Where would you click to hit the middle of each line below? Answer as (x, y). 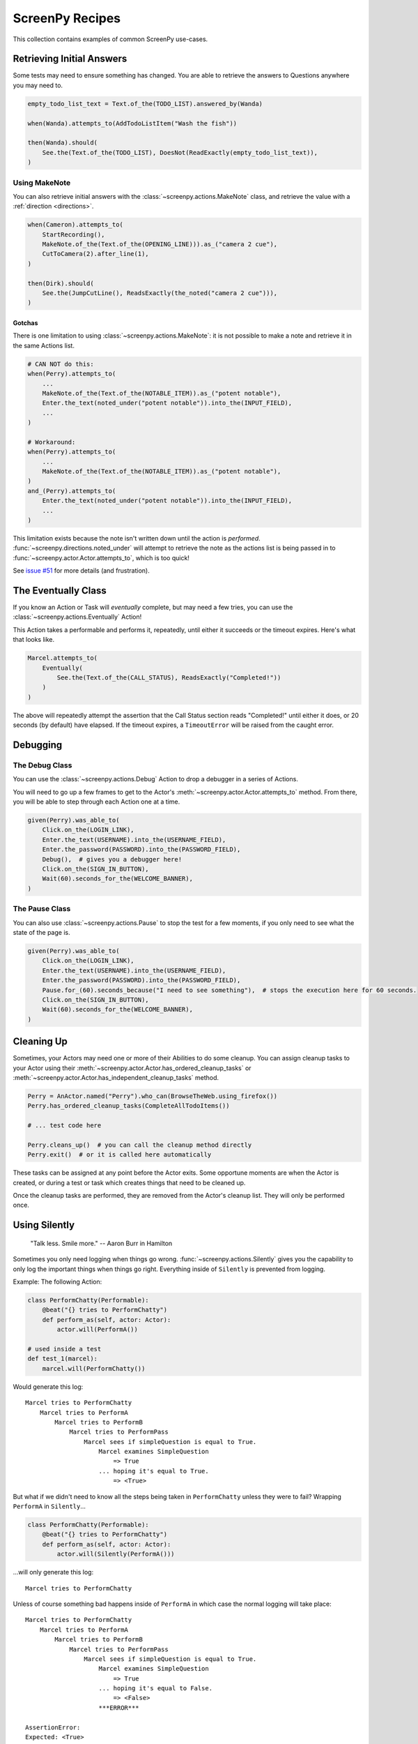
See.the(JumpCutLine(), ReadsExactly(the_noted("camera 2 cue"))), (160, 293)
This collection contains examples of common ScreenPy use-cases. (110, 39)
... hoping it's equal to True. (154, 1471)
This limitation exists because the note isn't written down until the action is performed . (137, 538)
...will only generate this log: (53, 1572)
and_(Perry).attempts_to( (72, 491)
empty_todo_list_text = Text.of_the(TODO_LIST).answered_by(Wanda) (145, 104)
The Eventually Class (60, 591)
